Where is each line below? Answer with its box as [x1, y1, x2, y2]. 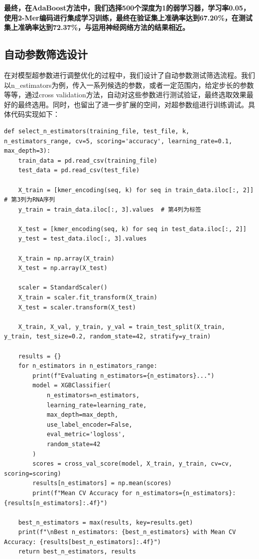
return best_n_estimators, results [18, 548, 136, 556]
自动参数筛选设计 [4, 46, 88, 62]
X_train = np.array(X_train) [18, 255, 115, 262]
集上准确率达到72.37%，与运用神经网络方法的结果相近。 [4, 22, 190, 32]
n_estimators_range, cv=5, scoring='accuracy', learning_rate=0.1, [4, 137, 233, 145]
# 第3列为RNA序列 [4, 196, 55, 204]
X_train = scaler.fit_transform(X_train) [18, 294, 157, 301]
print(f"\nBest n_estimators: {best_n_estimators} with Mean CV [18, 529, 236, 536]
